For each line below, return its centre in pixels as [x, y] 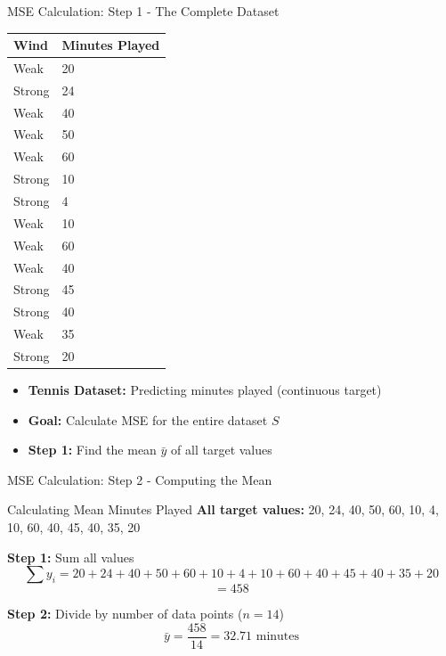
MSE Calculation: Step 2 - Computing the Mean [140, 479]
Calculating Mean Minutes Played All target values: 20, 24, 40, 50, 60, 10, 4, [223, 509]
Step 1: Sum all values [71, 557]
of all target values [222, 450]
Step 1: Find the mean [92, 450]
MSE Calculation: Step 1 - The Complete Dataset [143, 11]
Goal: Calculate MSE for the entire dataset [148, 419]
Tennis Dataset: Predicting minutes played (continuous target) [205, 389]
